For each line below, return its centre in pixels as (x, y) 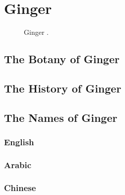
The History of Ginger (63, 88)
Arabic (18, 164)
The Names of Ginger (61, 117)
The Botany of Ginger (62, 59)
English (19, 142)
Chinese (20, 187)
